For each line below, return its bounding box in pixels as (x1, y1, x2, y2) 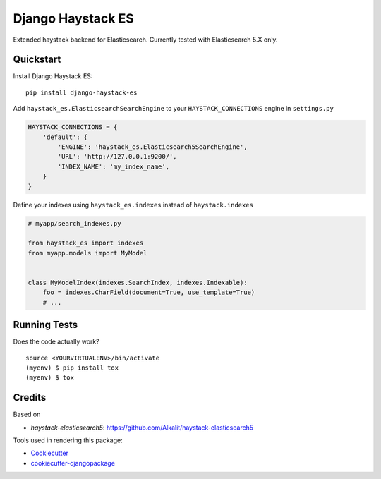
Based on (13, 410, 41, 419)
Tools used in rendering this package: (13, 436, 123, 444)
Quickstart (13, 54, 61, 66)
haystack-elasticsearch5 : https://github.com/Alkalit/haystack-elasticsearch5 (30, 423, 254, 432)
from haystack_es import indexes (28, 239, 144, 247)
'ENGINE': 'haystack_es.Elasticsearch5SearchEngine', (57, 143, 248, 151)
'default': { (42, 133, 88, 141)
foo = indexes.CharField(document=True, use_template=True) (42, 289, 255, 296)
